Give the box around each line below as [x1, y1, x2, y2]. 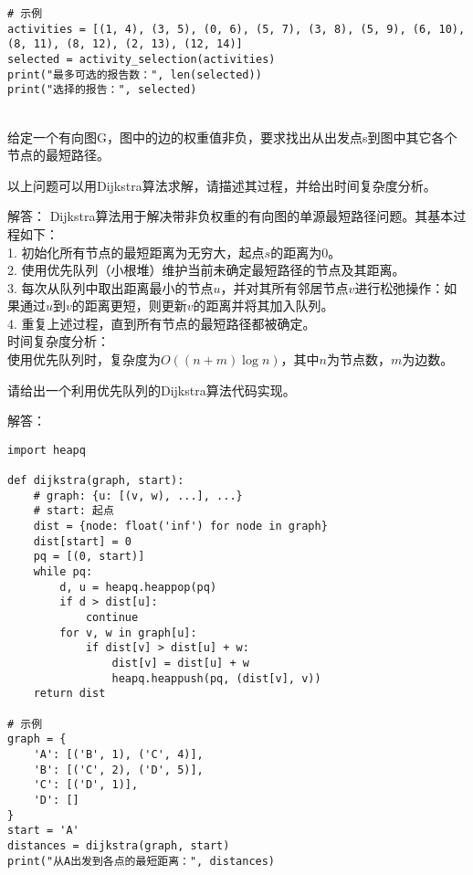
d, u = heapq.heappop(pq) [59, 580, 217, 594]
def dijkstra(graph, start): [7, 474, 184, 488]
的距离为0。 [270, 242, 342, 261]
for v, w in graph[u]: [59, 626, 197, 639]
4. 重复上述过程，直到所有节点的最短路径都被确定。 [7, 313, 316, 332]
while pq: [33, 565, 93, 579]
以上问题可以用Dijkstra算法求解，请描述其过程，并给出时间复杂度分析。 [7, 175, 436, 195]
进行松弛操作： [354, 278, 445, 297]
